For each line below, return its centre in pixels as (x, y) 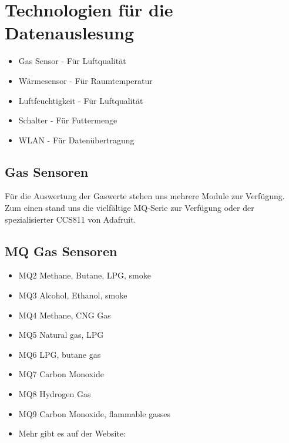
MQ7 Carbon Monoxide (61, 374)
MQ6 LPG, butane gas (60, 354)
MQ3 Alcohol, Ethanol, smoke (73, 295)
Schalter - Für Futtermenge (68, 120)
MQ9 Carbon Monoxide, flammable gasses (94, 413)
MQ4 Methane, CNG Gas (65, 315)
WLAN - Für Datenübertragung (76, 140)
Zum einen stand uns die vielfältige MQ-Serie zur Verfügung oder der (130, 208)
